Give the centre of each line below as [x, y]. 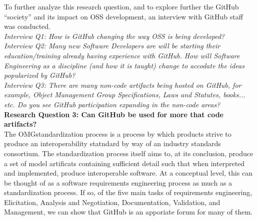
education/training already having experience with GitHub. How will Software [122, 55]
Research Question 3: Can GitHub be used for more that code [114, 114]
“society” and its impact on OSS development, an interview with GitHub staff [123, 16]
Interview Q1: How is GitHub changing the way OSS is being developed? [114, 36]
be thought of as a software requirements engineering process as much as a [118, 182]
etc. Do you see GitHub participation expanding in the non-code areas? [112, 104]
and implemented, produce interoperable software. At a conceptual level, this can [128, 173]
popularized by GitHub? [40, 75]
